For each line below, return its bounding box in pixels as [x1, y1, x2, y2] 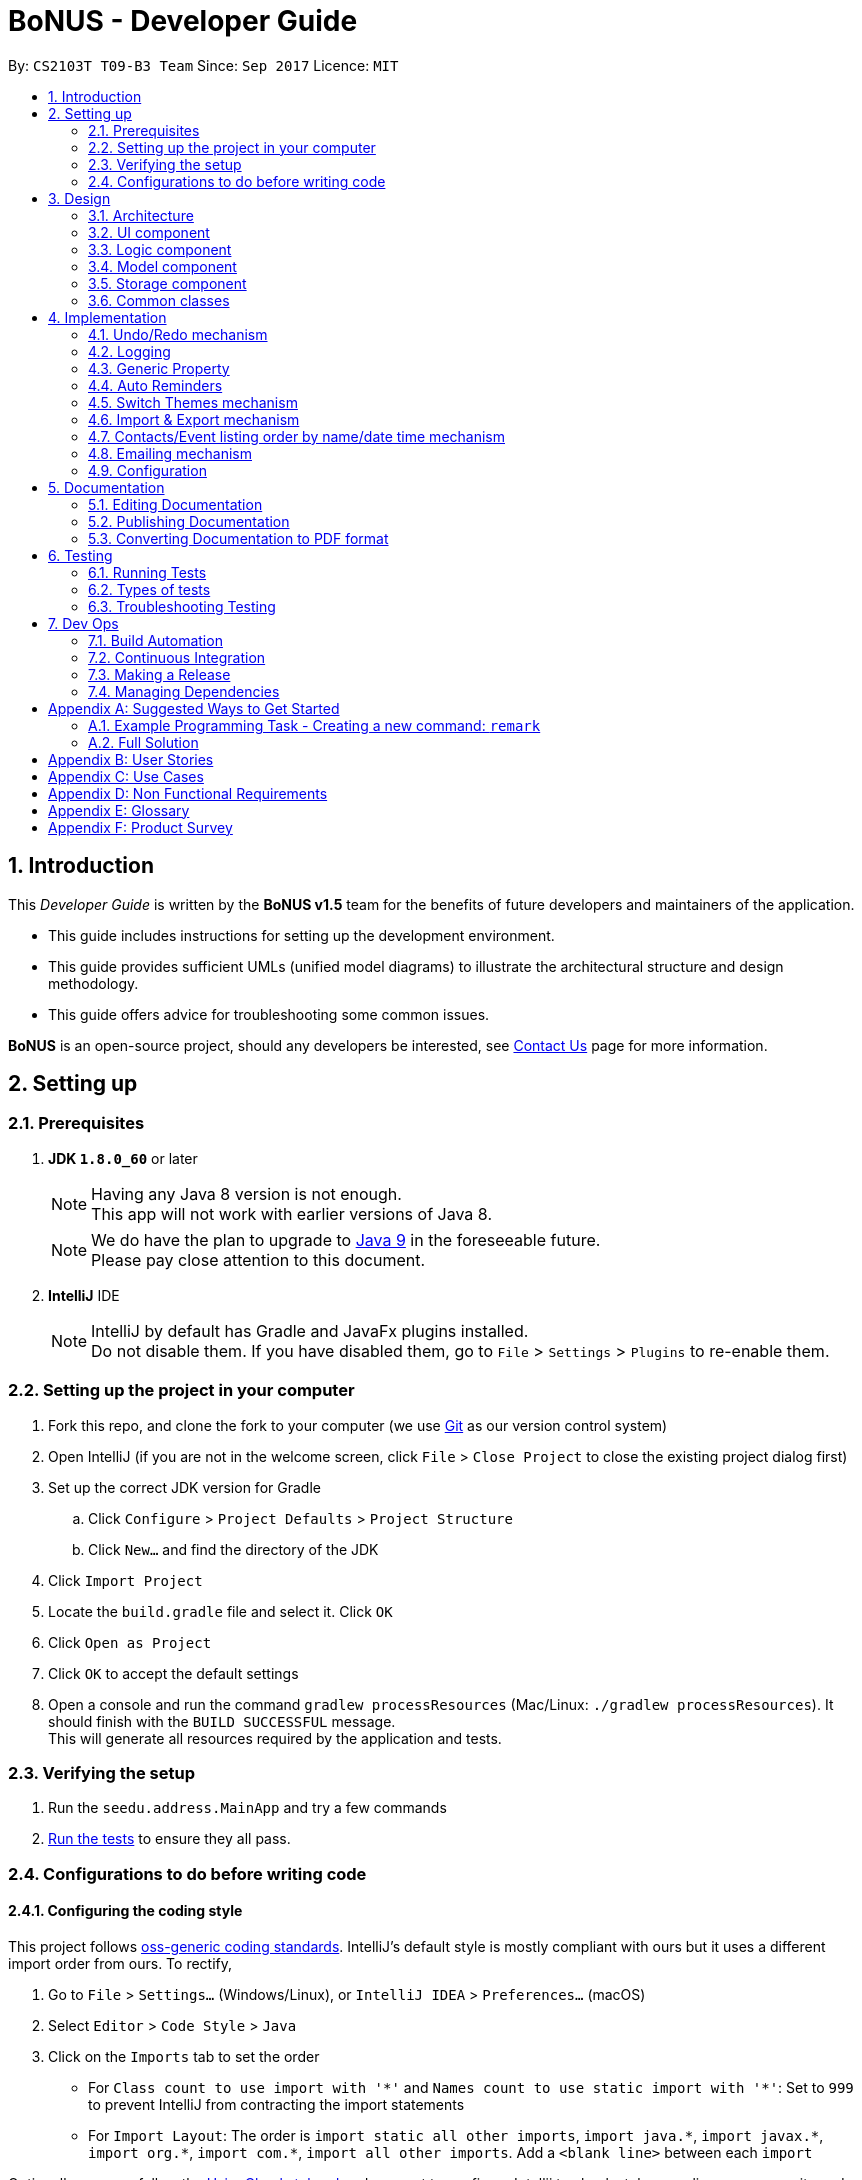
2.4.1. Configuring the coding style [8, 1902, 243, 1920]
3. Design [48, 189, 111, 207]
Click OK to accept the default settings [48, 1664, 299, 1682]
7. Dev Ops [48, 614, 119, 632]
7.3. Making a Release [88, 665, 231, 683]
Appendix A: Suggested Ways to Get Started [48, 699, 340, 717]
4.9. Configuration [88, 461, 207, 479]
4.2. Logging [88, 342, 171, 360]
